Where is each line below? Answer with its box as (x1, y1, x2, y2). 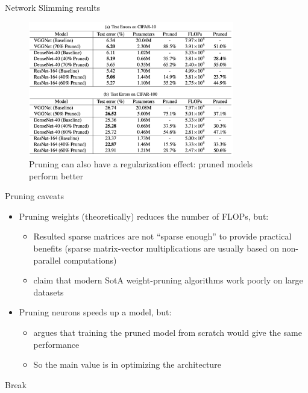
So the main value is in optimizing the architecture (33, 358, 221, 371)
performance (33, 338, 80, 350)
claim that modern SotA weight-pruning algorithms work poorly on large (33, 274, 303, 286)
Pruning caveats (5, 190, 64, 202)
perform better (29, 169, 83, 182)
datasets (33, 285, 64, 298)
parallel (33, 253, 61, 266)
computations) (63, 253, 117, 266)
